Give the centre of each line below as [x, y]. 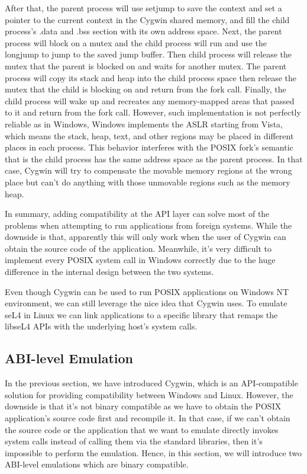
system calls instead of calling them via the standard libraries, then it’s [134, 441]
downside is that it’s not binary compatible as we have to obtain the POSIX [143, 406]
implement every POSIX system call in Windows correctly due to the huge [140, 260]
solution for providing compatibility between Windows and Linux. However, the [149, 394]
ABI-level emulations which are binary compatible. [97, 464]
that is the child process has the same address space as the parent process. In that [154, 158]
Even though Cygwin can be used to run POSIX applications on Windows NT [147, 291]
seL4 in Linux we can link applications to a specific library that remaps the [141, 314]
